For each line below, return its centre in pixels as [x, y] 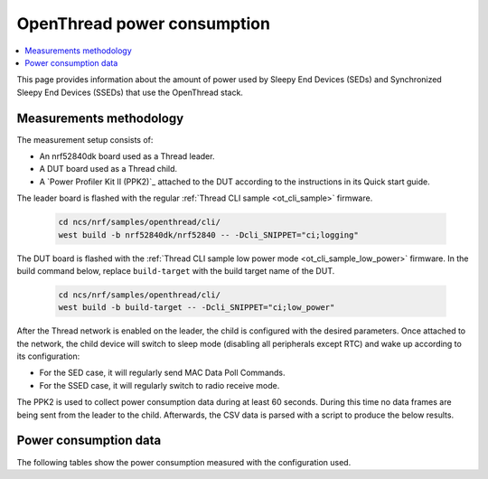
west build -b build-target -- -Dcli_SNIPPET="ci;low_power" [197, 308]
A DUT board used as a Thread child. [108, 169]
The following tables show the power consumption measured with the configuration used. [184, 462]
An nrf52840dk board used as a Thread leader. [127, 156]
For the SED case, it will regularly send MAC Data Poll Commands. [162, 373]
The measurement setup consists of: [85, 139]
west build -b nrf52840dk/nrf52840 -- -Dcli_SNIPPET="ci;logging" [208, 235]
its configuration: [48, 356]
